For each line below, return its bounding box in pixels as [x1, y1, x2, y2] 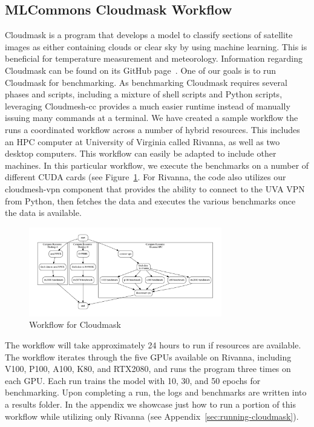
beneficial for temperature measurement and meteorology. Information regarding [5, 52, 303, 65]
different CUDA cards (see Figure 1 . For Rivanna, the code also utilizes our [5, 171, 286, 183]
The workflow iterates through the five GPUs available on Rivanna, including [5, 350, 292, 363]
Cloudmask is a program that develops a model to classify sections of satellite [5, 28, 293, 41]
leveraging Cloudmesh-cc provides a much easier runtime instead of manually [5, 99, 290, 112]
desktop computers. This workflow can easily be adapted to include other [5, 147, 276, 160]
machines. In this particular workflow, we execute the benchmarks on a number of [5, 158, 309, 171]
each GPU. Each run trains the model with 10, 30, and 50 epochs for [5, 374, 261, 386]
